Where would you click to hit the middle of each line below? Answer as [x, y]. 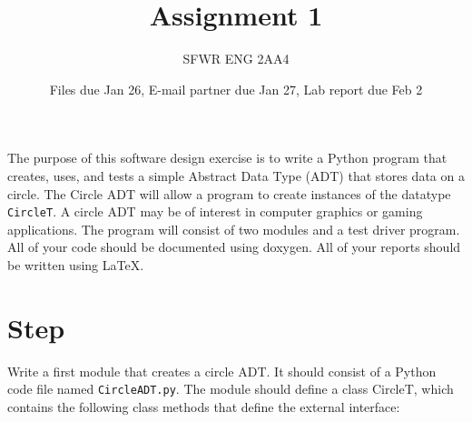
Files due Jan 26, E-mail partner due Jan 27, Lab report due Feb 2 [236, 89]
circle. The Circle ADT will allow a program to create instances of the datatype [229, 193]
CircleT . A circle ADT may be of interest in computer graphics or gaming [215, 211]
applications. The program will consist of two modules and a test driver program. [234, 229]
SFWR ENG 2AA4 [236, 59]
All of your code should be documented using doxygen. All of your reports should [234, 247]
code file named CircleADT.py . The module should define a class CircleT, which [231, 389]
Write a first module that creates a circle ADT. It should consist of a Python [222, 371]
